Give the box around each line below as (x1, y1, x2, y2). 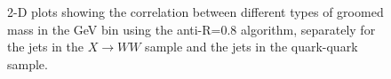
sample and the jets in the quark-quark (145, 37, 358, 56)
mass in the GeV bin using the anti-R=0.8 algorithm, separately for (7, 20, 376, 38)
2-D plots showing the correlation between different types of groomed (7, 3, 384, 20)
